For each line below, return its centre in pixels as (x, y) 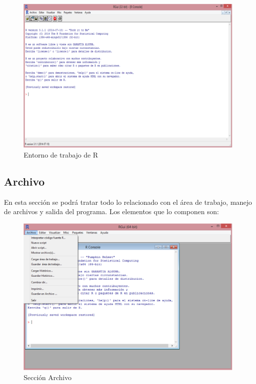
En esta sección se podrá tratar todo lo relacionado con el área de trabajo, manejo (128, 202)
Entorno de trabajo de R (61, 154)
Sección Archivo (48, 377)
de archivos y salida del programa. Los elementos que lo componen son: (112, 211)
